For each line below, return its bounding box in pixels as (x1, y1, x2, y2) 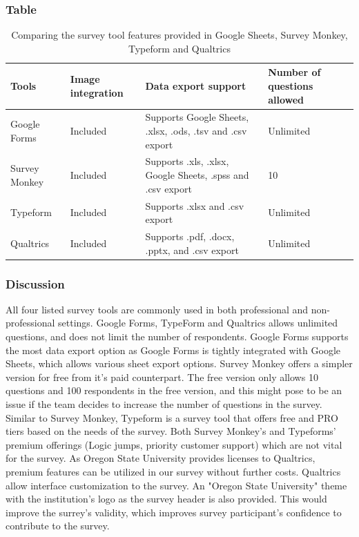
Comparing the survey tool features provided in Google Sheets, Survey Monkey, (11, 28, 348, 42)
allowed (268, 92, 304, 106)
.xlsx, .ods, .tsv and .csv (145, 124, 247, 138)
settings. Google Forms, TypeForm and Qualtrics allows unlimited (58, 315, 338, 330)
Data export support (145, 79, 246, 92)
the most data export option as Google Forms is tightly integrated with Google (6, 342, 340, 357)
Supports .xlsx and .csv (145, 198, 244, 213)
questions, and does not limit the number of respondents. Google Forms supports (6, 329, 349, 344)
